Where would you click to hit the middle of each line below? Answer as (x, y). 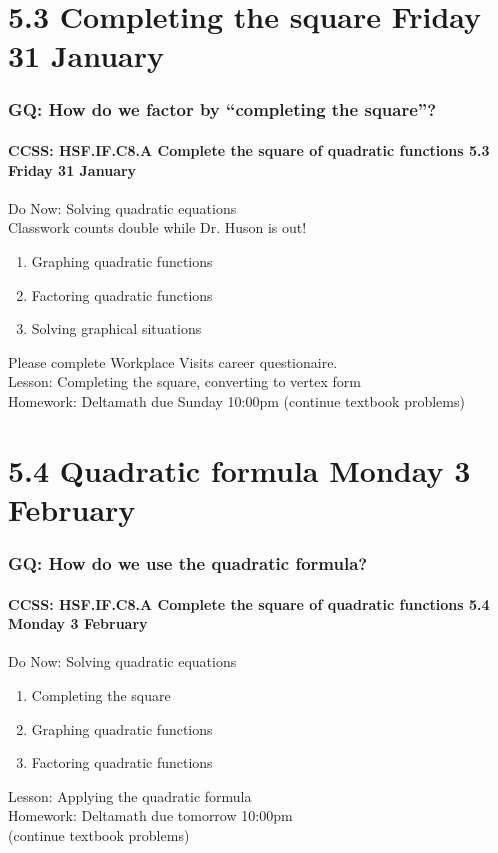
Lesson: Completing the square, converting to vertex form (184, 381)
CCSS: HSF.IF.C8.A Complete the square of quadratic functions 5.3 (249, 150)
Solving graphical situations (116, 328)
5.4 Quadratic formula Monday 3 (239, 469)
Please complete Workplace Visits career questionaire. (173, 361)
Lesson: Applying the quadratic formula (130, 795)
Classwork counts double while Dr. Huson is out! (157, 227)
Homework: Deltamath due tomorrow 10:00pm (150, 815)
